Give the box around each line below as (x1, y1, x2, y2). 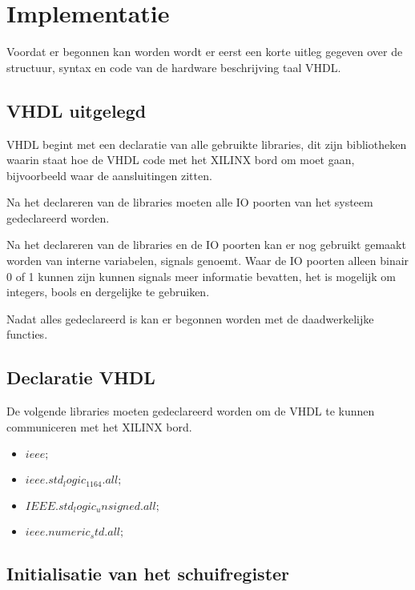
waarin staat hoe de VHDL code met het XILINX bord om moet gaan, (6, 151, 355, 168)
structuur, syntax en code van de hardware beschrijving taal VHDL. (6, 58, 341, 75)
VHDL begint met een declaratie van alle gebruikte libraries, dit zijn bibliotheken (6, 135, 407, 152)
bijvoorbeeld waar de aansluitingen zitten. (6, 167, 212, 183)
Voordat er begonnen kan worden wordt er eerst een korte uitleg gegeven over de (6, 43, 403, 60)
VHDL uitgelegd (6, 98, 147, 122)
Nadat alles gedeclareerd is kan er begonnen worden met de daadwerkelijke (6, 310, 374, 327)
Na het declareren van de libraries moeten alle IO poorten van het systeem (6, 194, 373, 211)
